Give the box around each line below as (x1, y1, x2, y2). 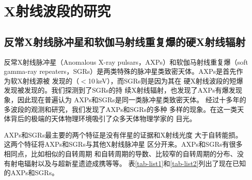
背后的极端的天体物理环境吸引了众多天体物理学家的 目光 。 (10, 113, 196, 124)
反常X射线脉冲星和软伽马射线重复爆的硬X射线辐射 (4, 34, 246, 49)
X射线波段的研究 (4, 1, 111, 21)
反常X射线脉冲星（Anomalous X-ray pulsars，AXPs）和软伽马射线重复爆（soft (4, 56, 248, 67)
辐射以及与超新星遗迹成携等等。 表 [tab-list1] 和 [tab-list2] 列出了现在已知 (24, 158, 246, 168)
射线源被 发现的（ (22, 75, 79, 85)
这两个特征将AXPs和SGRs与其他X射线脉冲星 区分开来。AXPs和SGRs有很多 (4, 139, 243, 149)
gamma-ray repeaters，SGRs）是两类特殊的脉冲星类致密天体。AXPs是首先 (4, 66, 236, 76)
